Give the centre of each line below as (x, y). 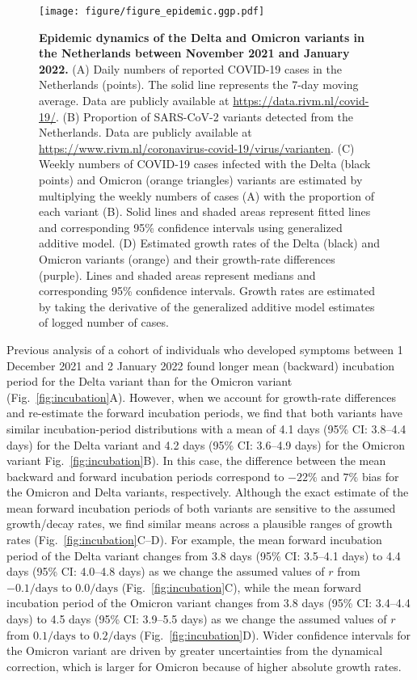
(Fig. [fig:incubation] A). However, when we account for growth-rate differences (201, 397)
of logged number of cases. (104, 322)
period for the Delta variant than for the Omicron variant (150, 381)
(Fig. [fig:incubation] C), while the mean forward (241, 587)
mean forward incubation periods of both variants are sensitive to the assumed (201, 507)
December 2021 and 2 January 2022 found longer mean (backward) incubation (201, 365)
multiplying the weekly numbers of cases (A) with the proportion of (206, 195)
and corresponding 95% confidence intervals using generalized (191, 227)
